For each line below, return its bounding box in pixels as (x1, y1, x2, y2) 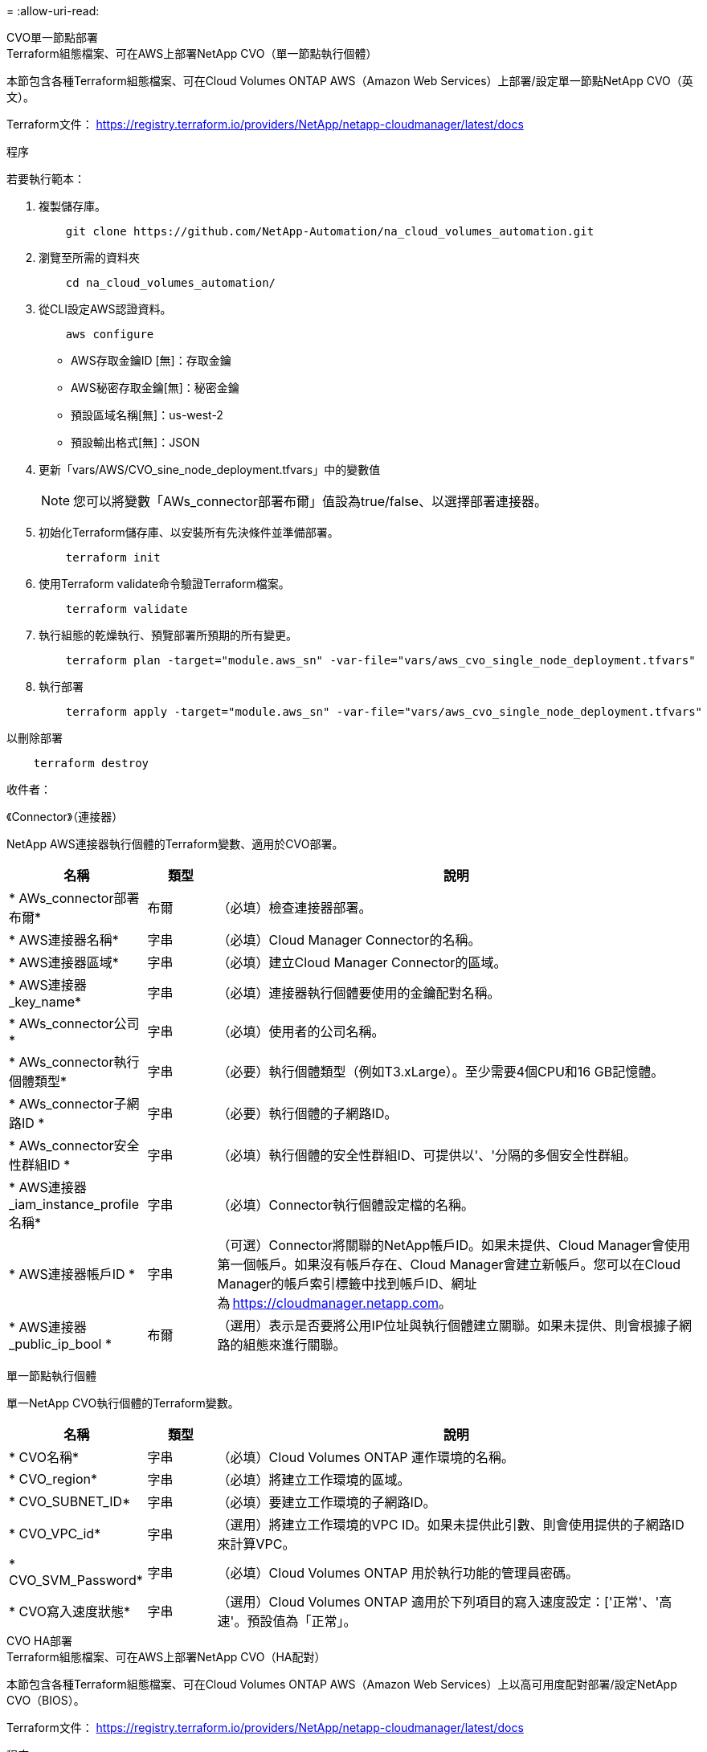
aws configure (65, 328, 154, 341)
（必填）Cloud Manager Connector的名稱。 (217, 932, 481, 948)
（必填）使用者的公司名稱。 (217, 1023, 385, 1039)
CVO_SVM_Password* (9, 1572, 143, 1588)
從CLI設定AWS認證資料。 (39, 302, 172, 316)
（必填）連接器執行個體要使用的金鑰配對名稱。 (217, 985, 501, 1001)
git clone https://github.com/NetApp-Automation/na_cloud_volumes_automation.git (65, 225, 595, 238)
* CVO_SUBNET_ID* (9, 1493, 131, 1509)
